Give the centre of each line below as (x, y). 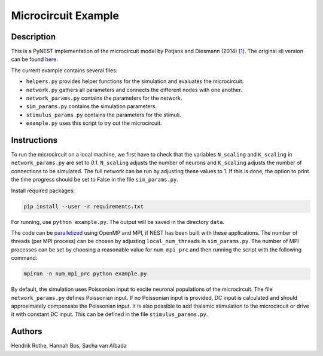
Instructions (34, 140)
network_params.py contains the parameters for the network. (104, 98)
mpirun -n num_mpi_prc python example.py (85, 274)
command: (24, 258)
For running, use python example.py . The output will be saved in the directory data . (118, 222)
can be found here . (34, 59)
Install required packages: (43, 191)
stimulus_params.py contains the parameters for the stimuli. (104, 115)
